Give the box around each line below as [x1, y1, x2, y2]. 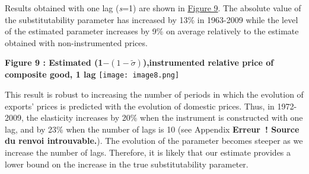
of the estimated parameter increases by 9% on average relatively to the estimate [5, 25, 299, 37]
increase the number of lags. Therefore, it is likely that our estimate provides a [5, 146, 291, 158]
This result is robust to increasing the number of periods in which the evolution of [5, 88, 304, 101]
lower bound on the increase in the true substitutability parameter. [5, 157, 249, 170]
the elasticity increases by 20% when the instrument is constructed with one [26, 111, 303, 124]
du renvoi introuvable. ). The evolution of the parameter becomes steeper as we [5, 134, 303, 147]
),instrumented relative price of [142, 56, 274, 69]
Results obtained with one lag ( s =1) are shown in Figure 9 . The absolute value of [5, 2, 301, 14]
